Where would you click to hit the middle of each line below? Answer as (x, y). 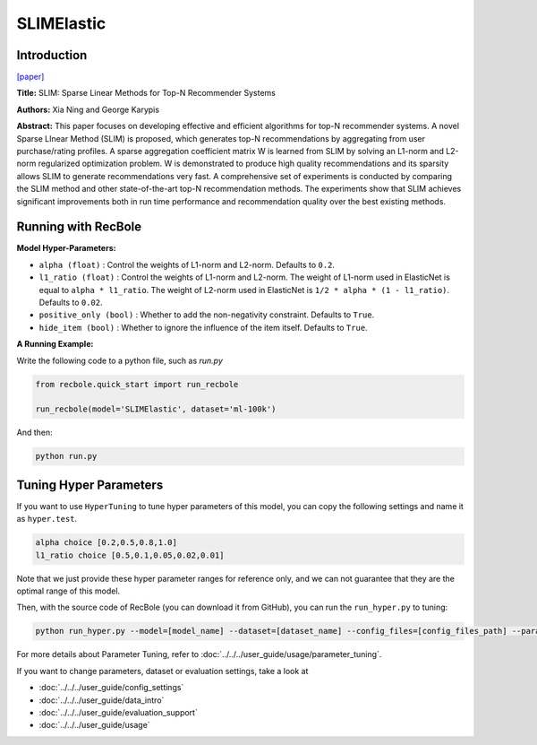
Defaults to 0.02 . (71, 303)
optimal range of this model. (68, 591)
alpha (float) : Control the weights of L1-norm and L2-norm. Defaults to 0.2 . (187, 264)
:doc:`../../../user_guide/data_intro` (102, 700)
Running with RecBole (79, 227)
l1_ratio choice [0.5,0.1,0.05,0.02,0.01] (130, 555)
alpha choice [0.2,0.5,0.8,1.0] (107, 543)
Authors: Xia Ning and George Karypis (88, 109)
